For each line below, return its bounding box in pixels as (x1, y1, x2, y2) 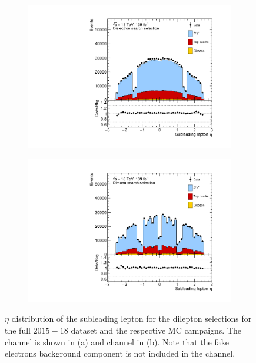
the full (5, 324, 31, 336)
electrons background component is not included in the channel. (5, 347, 235, 359)
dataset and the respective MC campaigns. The (71, 324, 241, 336)
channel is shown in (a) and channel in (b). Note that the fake (5, 335, 229, 348)
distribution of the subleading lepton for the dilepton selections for (11, 312, 252, 325)
